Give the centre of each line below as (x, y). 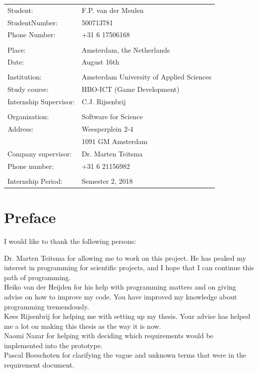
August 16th (100, 62)
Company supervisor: (40, 153)
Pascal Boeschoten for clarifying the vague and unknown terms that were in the (125, 355)
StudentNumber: (33, 22)
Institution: (25, 77)
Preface (30, 217)
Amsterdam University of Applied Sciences (147, 77)
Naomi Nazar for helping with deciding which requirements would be (109, 336)
